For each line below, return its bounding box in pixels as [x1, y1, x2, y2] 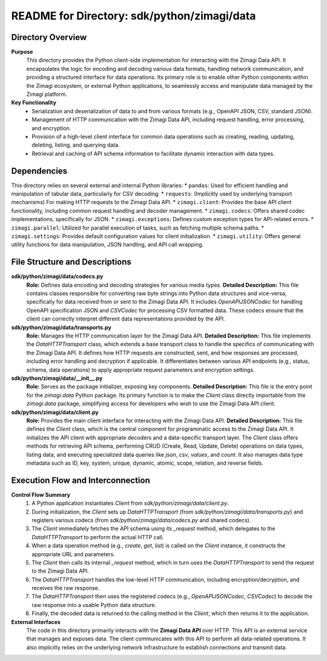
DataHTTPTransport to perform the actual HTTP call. [31, 533, 164, 540]
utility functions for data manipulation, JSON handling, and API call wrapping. [11, 241, 204, 248]
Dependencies [11, 165, 68, 176]
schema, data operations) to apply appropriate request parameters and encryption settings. [26, 366, 255, 373]
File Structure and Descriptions [11, 257, 131, 267]
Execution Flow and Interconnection [11, 475, 151, 485]
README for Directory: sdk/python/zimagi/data [11, 9, 256, 22]
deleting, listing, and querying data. [31, 141, 121, 148]
